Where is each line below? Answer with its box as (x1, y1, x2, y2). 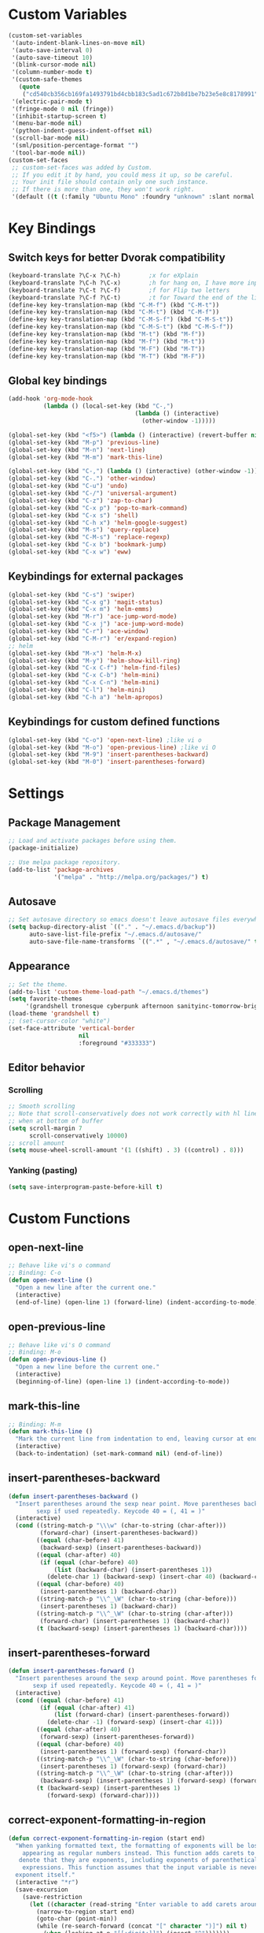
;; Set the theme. (8, 980, 68, 989)
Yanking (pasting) (8, 1165, 79, 1176)
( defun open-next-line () (8, 1276, 93, 1284)
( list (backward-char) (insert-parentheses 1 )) (53, 1566, 213, 1574)
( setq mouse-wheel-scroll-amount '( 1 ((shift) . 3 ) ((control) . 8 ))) (8, 1146, 244, 1154)
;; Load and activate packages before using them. (8, 837, 178, 845)
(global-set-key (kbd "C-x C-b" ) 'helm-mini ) (8, 672, 159, 680)
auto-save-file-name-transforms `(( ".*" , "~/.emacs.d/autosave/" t (28, 937, 258, 945)
